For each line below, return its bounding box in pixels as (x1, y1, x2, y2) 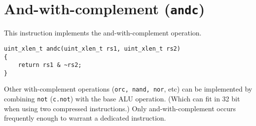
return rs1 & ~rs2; (18, 62, 82, 69)
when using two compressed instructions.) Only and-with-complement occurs (4, 103, 236, 113)
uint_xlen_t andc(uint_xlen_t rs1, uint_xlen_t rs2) (4, 45, 181, 52)
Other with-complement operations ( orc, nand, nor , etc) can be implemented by (4, 84, 253, 94)
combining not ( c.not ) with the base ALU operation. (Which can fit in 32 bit (4, 94, 240, 104)
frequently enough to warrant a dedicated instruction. (4, 113, 166, 123)
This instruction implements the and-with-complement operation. (4, 28, 202, 38)
